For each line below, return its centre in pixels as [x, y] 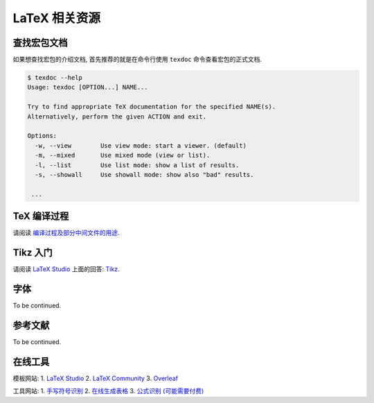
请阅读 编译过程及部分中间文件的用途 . [66, 233]
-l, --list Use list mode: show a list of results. [137, 165]
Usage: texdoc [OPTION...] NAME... [88, 87]
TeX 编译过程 [41, 216]
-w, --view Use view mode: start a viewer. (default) [141, 145]
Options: [42, 136]
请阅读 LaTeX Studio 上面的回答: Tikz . [66, 269]
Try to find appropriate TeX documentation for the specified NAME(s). [152, 107]
